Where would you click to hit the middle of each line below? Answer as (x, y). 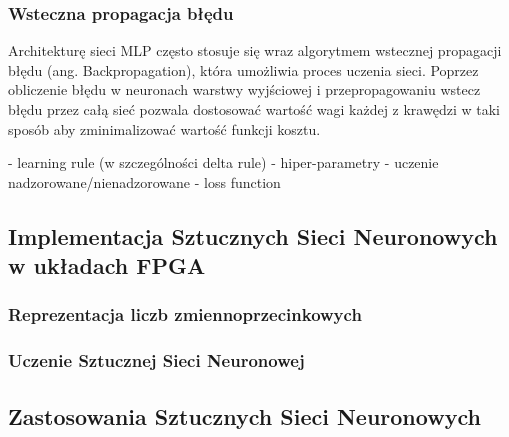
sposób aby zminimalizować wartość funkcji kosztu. (164, 128)
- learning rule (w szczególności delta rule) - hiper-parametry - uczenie (223, 162)
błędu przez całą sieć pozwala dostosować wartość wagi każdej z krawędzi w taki (254, 109)
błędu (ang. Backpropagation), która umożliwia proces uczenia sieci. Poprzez (243, 69)
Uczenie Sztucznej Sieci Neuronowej (156, 360)
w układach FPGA (107, 265)
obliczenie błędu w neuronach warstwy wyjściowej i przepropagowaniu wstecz (244, 89)
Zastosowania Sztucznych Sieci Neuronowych (244, 415)
